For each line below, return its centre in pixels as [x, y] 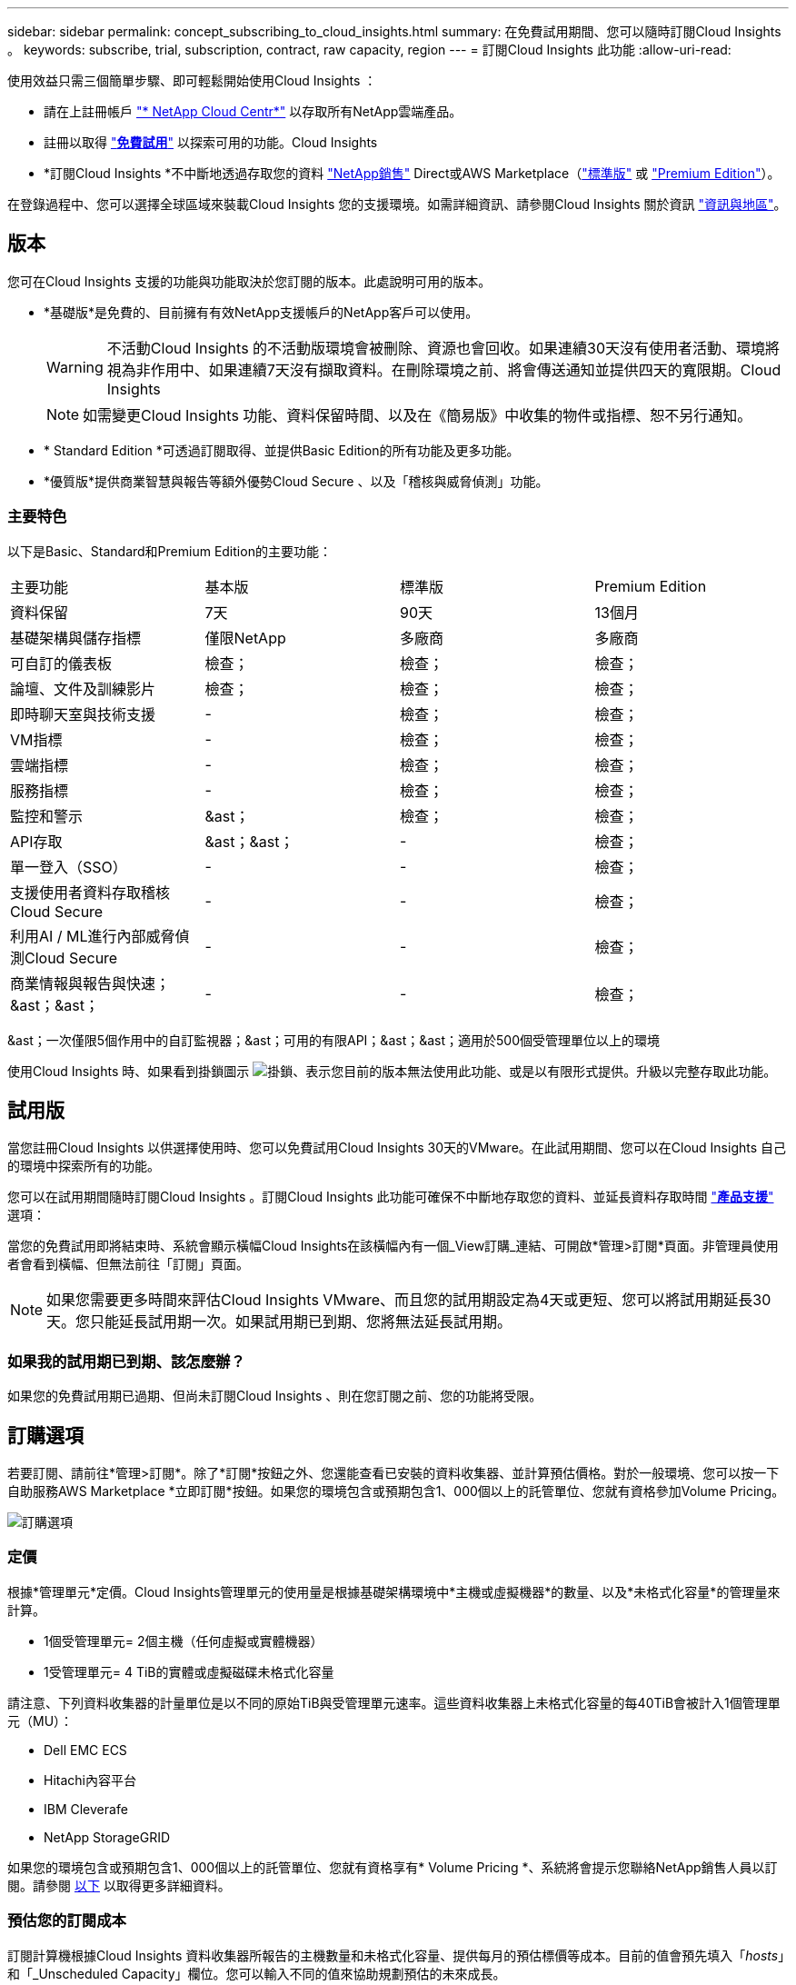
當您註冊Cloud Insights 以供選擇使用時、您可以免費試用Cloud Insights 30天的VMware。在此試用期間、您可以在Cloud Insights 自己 [397, 1148]
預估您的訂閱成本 [67, 1921]
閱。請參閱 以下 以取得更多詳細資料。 [119, 1885]
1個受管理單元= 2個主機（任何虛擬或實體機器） [184, 1641]
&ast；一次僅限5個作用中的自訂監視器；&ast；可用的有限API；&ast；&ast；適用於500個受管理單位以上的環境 [334, 1040]
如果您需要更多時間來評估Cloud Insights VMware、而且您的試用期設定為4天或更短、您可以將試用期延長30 [409, 1300]
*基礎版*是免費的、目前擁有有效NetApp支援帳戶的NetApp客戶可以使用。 [261, 312]
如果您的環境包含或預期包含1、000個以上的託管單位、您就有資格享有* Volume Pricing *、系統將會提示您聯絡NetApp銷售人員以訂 [393, 1867]
